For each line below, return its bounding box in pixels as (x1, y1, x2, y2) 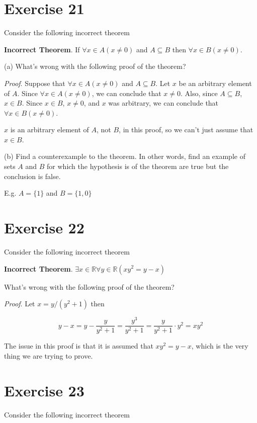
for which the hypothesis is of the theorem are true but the (47, 161, 229, 172)
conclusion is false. (4, 171, 61, 181)
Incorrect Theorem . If (4, 44, 80, 54)
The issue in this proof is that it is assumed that (4, 341, 153, 351)
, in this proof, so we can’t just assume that (119, 124, 253, 135)
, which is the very (191, 341, 248, 351)
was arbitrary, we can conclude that (108, 98, 219, 108)
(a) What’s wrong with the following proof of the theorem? (4, 61, 186, 71)
